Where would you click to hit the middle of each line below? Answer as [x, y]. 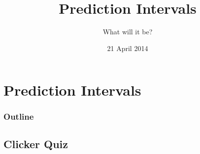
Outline [19, 116]
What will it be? [128, 32]
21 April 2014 [128, 48]
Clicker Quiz [36, 143]
